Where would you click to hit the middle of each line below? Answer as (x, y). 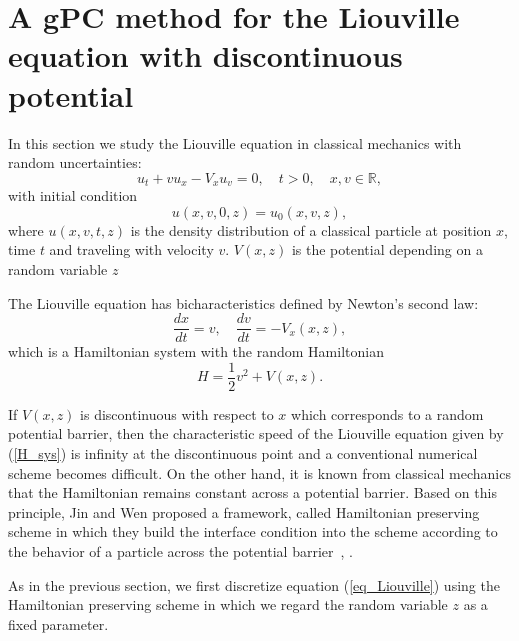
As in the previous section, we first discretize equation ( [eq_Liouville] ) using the (254, 584)
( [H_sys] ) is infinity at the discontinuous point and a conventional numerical (243, 453)
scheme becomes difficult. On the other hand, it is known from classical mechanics (259, 472)
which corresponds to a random (387, 413)
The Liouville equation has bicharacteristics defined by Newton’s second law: (243, 302)
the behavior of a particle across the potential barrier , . (180, 550)
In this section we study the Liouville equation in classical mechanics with (235, 142)
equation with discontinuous (205, 55)
